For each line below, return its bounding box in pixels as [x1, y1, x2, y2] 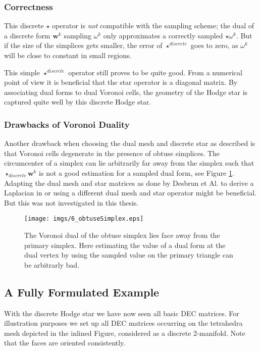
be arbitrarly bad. [24, 259, 80, 270]
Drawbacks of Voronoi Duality [4, 118, 130, 130]
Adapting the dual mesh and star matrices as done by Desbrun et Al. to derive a [4, 177, 254, 188]
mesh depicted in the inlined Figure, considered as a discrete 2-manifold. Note [4, 327, 245, 338]
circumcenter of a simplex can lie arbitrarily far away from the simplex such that [4, 158, 254, 168]
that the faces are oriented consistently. [4, 337, 126, 348]
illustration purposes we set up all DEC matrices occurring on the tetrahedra [4, 318, 243, 328]
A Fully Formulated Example [4, 284, 160, 299]
